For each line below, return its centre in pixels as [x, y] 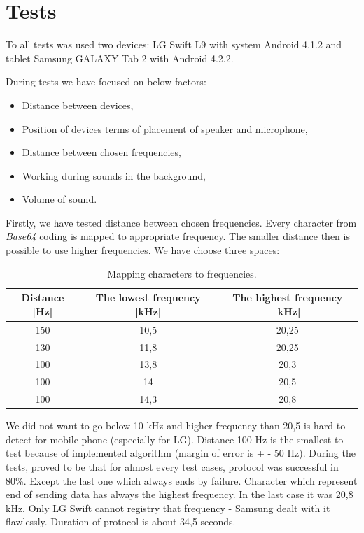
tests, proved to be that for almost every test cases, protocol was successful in [172, 466]
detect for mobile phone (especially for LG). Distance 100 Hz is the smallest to [175, 439]
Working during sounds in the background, [114, 175]
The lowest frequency [148, 298]
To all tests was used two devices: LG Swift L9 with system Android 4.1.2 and [174, 44]
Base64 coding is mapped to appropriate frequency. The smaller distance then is [178, 236]
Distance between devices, [78, 105]
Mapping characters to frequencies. [182, 273]
